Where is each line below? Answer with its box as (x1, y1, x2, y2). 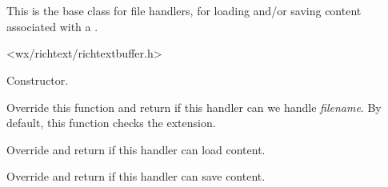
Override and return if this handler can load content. (6, 141, 266, 157)
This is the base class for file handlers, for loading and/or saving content (6, 2, 362, 19)
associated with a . (6, 18, 98, 34)
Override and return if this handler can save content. (6, 168, 266, 185)
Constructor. (6, 71, 69, 88)
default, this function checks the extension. (6, 114, 216, 131)
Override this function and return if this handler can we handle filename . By (6, 98, 382, 115)
